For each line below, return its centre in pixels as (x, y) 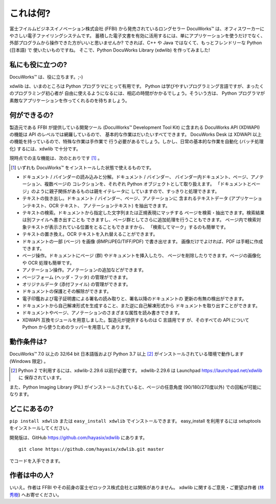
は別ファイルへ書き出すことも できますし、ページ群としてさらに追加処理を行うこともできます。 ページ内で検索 (139, 220)
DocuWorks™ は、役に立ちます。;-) (46, 77)
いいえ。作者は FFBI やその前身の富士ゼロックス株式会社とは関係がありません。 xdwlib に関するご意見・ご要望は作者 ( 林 (137, 488)
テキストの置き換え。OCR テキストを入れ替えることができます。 (90, 234)
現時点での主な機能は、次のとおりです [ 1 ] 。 (56, 158)
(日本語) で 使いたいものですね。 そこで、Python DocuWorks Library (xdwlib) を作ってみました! (110, 50)
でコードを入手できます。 (36, 461)
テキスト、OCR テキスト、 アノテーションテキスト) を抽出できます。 (98, 205)
